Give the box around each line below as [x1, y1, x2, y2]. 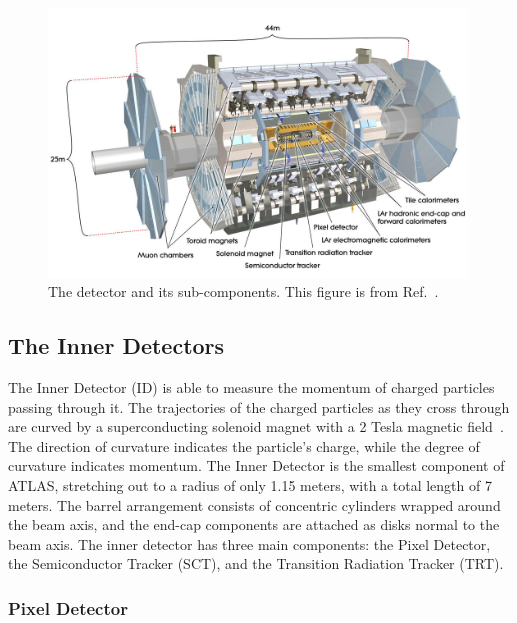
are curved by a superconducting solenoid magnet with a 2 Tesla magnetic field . [8, 416, 504, 437]
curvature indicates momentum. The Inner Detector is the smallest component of [8, 455, 505, 476]
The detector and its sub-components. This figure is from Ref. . [48, 281, 439, 302]
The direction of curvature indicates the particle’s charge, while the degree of [8, 435, 480, 456]
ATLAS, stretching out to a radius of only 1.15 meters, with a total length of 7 [8, 475, 492, 496]
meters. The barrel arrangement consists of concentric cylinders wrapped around [8, 494, 501, 515]
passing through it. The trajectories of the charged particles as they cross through [8, 396, 510, 417]
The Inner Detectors [8, 330, 225, 361]
